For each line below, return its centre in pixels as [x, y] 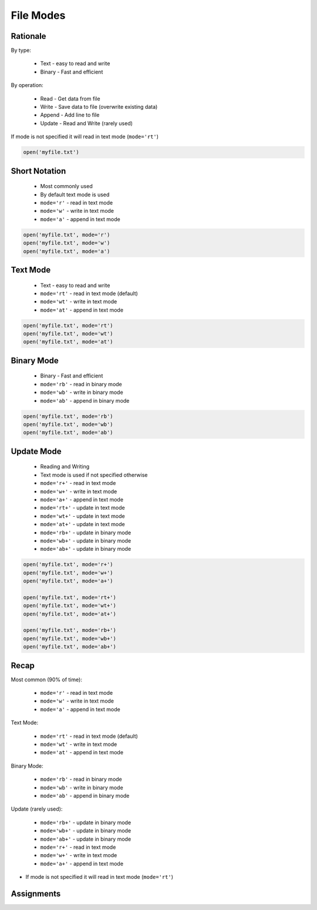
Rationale [28, 36]
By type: [21, 51]
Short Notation [38, 171]
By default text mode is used [75, 195]
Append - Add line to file [70, 115]
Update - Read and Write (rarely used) [87, 123]
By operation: [27, 85]
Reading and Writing [65, 467]
